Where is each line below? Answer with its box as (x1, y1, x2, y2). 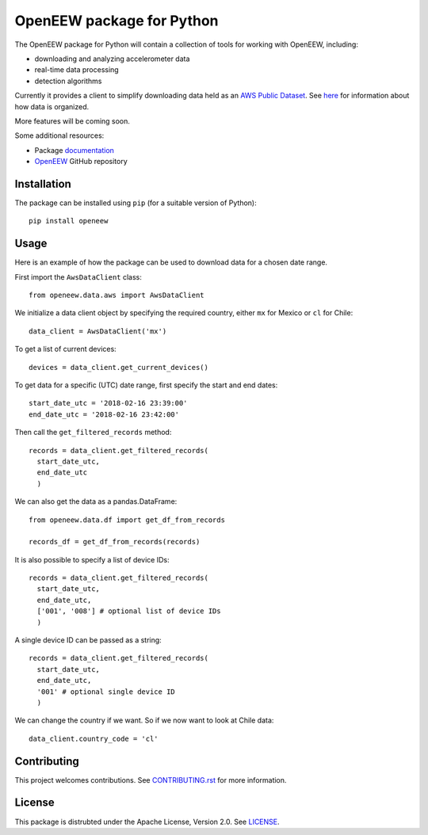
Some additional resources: (14, 131, 105, 140)
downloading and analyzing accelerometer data (34, 54, 190, 63)
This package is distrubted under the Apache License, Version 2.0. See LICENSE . (14, 817, 281, 826)
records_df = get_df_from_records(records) (29, 537, 201, 547)
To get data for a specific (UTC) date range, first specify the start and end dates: (14, 380, 278, 390)
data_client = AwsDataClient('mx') (29, 326, 167, 336)
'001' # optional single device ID (36, 687, 176, 696)
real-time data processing (34, 65, 119, 74)
